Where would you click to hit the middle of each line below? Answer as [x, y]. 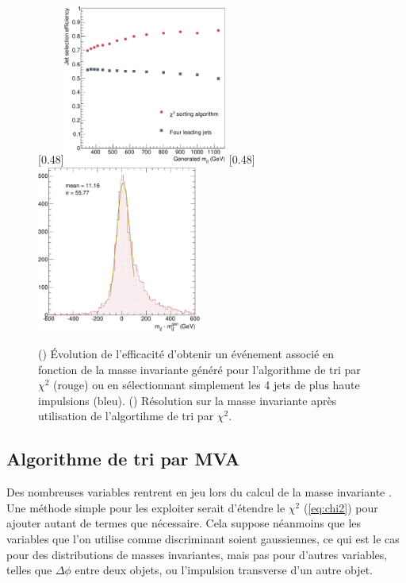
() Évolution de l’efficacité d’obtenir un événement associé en [186, 354]
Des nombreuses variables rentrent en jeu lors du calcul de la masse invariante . [199, 492]
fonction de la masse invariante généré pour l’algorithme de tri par [199, 369]
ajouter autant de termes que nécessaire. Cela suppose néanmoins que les [184, 523]
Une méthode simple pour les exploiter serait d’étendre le [146, 507]
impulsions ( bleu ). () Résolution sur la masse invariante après [188, 400]
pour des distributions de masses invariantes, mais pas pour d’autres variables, [197, 554]
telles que [29, 570]
